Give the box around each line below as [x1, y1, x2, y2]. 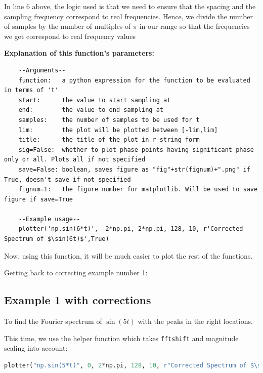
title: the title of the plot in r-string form [18, 136, 200, 144]
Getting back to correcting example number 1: [4, 267, 148, 278]
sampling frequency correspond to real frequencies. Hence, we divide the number [4, 11, 253, 21]
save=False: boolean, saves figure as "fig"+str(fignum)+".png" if [18, 165, 250, 173]
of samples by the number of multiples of [4, 21, 131, 31]
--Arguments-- [18, 66, 66, 74]
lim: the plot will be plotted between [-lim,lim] [18, 126, 218, 134]
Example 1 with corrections [4, 292, 151, 308]
